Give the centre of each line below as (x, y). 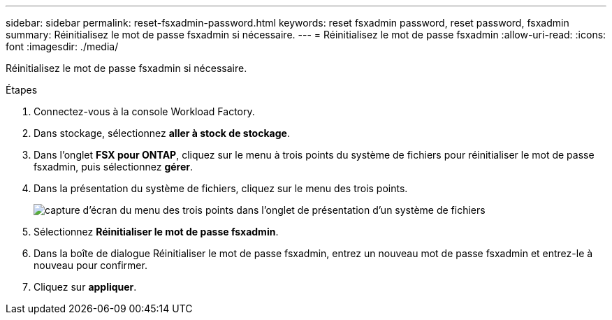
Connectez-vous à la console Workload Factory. (144, 111)
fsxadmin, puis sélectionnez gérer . (114, 167)
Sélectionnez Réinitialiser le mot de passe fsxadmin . (156, 232)
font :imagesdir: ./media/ (62, 46)
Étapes (22, 90)
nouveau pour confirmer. (90, 265)
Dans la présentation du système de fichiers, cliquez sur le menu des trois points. (221, 188)
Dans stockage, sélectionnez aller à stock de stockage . (162, 133)
